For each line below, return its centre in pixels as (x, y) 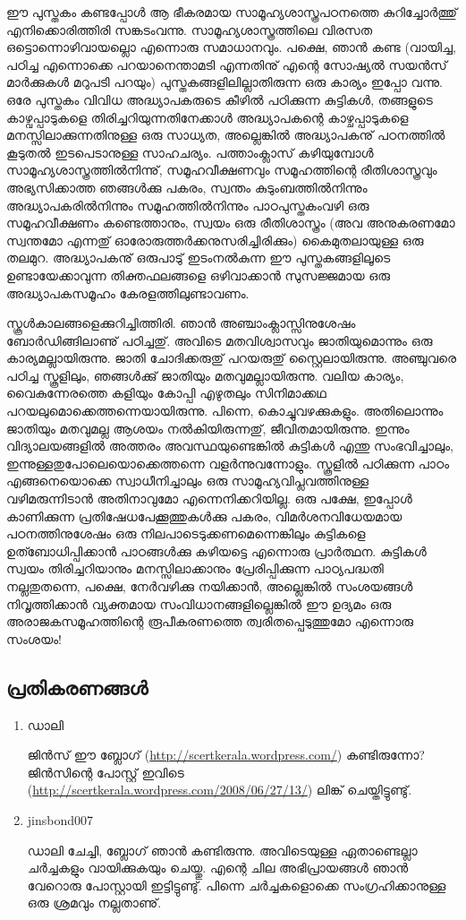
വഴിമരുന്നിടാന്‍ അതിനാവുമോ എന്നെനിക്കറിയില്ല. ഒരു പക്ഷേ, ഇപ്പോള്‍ (209, 499)
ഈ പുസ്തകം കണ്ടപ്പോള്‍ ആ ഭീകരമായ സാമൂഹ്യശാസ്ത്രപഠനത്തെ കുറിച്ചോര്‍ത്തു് (232, 12)
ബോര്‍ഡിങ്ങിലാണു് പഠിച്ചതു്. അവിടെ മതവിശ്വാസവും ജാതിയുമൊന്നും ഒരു (220, 340)
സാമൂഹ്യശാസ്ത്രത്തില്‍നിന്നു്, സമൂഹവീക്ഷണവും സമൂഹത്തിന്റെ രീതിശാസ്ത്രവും (222, 170)
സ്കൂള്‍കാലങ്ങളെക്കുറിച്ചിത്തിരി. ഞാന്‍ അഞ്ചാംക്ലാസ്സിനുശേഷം (181, 323)
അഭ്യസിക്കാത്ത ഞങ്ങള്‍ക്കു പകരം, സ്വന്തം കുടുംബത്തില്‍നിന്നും (187, 187)
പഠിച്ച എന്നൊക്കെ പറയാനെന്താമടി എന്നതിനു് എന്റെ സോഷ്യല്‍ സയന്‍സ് (227, 64)
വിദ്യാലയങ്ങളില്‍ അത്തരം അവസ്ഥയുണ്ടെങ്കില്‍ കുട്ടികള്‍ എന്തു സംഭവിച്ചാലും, (230, 446)
